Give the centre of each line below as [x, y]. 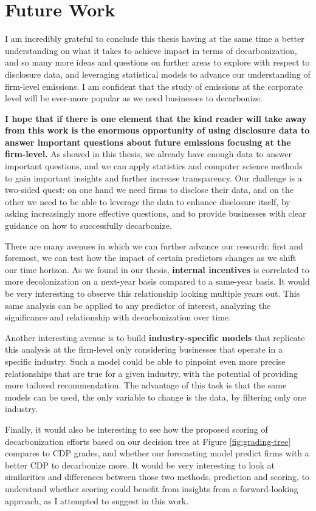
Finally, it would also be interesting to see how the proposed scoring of [136, 429]
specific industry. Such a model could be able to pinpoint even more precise [145, 361]
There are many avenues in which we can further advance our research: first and [154, 245]
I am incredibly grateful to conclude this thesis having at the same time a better [155, 39]
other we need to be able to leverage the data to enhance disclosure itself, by [148, 201]
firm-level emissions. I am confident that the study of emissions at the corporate [154, 86]
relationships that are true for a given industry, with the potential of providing [151, 373]
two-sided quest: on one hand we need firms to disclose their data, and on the [149, 190]
